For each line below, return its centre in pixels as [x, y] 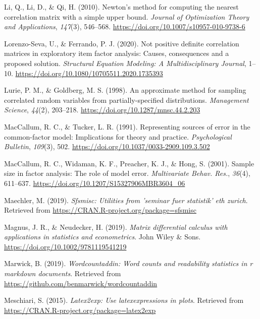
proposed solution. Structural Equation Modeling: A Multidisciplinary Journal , [125, 63]
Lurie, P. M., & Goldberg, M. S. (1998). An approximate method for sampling [125, 90]
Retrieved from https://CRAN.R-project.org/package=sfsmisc [100, 210]
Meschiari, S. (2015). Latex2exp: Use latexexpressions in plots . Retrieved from [124, 300]
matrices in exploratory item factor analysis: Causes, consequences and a [117, 53]
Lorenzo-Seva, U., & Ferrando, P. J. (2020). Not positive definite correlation [122, 43]
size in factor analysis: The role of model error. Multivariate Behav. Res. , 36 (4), [127, 173]
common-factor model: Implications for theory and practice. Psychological [118, 136]
